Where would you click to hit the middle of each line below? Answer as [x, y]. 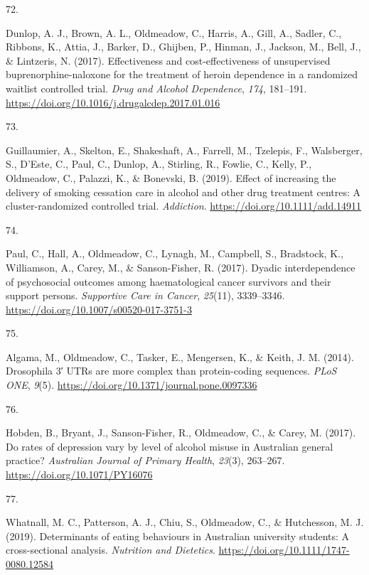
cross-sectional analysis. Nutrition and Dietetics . [111, 550]
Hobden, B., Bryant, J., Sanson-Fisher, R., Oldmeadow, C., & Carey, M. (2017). [181, 432]
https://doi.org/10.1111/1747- [284, 550]
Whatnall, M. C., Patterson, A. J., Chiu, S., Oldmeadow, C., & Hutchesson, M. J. [185, 522]
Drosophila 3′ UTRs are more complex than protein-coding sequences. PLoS [171, 371]
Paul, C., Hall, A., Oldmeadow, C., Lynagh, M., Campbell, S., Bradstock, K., [175, 253]
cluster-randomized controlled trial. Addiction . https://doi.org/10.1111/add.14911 [184, 206]
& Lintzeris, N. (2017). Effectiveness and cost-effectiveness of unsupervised [168, 60]
